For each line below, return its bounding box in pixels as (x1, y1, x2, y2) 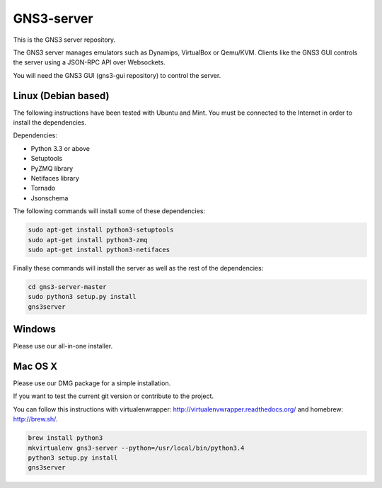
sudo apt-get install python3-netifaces (28, 245, 170, 254)
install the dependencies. (13, 118, 86, 127)
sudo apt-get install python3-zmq (28, 236, 148, 244)
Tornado (30, 184, 56, 193)
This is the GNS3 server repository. (13, 35, 116, 44)
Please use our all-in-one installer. (13, 342, 113, 351)
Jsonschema (30, 193, 69, 202)
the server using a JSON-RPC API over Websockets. (13, 58, 166, 67)
